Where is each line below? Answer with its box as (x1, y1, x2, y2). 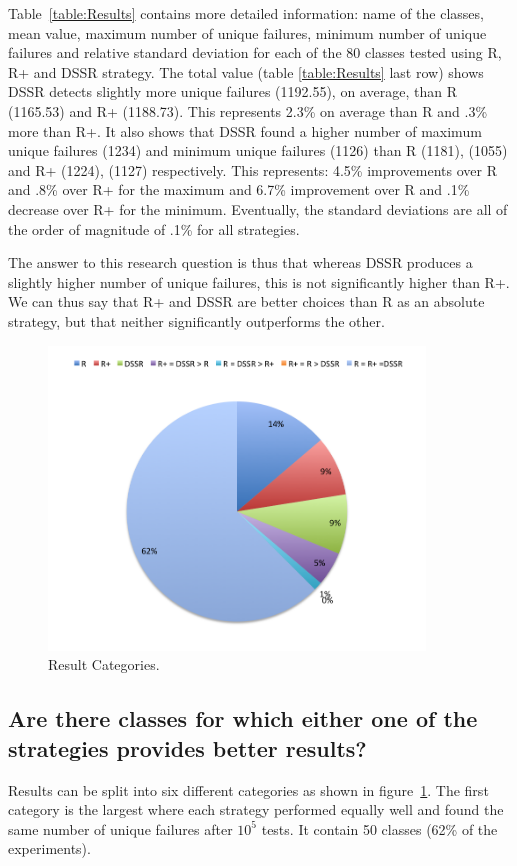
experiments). (8, 838, 91, 859)
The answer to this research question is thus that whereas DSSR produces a (8, 252, 473, 273)
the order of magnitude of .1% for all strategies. (8, 218, 300, 239)
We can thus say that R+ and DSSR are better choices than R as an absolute (8, 291, 485, 312)
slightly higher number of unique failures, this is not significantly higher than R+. (8, 271, 510, 292)
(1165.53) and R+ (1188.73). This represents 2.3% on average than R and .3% (8, 100, 488, 121)
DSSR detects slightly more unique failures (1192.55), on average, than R (8, 81, 457, 102)
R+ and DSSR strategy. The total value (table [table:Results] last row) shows (8, 61, 484, 82)
